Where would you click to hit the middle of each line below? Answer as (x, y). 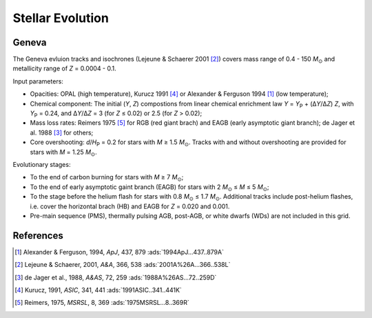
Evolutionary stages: (42, 164)
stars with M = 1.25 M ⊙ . (63, 153)
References (38, 236)
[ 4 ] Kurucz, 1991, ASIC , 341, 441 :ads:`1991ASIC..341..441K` (98, 290)
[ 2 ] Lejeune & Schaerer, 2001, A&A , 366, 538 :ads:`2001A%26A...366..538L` (123, 265)
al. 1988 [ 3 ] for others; (62, 132)
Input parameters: (38, 81)
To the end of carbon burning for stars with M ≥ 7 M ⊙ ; (107, 178)
